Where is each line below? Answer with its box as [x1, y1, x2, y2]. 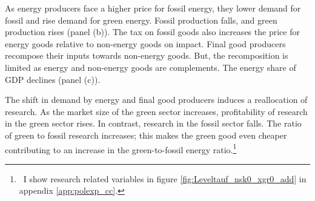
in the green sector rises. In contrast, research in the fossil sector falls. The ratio [5, 117, 302, 130]
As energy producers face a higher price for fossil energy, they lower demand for [5, 2, 301, 14]
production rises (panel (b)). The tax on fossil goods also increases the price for [5, 25, 300, 38]
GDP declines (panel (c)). [5, 73, 101, 85]
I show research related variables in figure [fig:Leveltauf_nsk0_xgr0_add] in [23, 172, 307, 185]
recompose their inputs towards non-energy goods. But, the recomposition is [5, 49, 288, 62]
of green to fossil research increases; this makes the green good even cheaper [5, 128, 287, 141]
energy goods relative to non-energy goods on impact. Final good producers [5, 37, 286, 50]
